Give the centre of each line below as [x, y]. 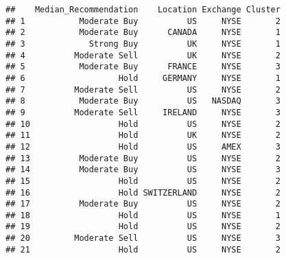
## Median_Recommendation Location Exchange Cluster [143, 10]
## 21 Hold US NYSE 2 [143, 249]
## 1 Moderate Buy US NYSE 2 [143, 21]
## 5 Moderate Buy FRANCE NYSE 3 [143, 67]
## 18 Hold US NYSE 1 [143, 215]
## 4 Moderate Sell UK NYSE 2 [143, 55]
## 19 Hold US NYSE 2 [143, 227]
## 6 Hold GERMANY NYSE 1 [143, 78]
